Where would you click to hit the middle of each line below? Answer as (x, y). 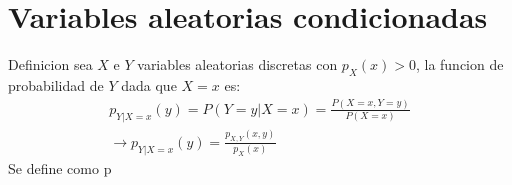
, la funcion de (459, 64)
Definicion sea (50, 64)
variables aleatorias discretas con (237, 64)
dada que (149, 84)
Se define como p (60, 168)
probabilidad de (56, 84)
